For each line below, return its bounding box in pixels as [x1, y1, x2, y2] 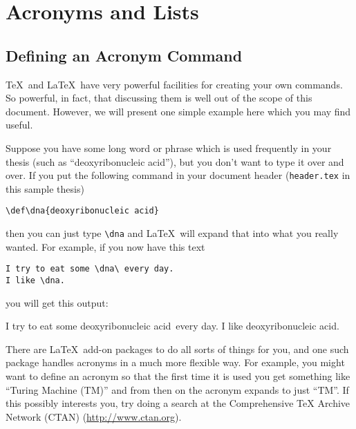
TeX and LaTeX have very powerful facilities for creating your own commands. [6, 77, 343, 91]
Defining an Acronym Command [6, 44, 243, 66]
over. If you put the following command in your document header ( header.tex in [6, 168, 350, 182]
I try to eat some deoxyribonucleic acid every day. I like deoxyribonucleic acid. [6, 318, 339, 333]
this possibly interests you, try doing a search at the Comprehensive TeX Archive [6, 396, 350, 410]
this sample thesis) [6, 181, 84, 196]
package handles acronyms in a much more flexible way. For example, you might [6, 355, 345, 370]
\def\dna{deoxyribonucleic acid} [6, 206, 159, 216]
